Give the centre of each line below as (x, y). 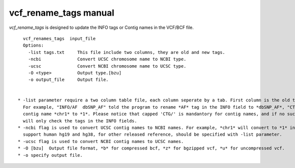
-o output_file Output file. (68, 80)
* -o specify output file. (50, 155)
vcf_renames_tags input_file (59, 38)
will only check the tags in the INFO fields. (80, 121)
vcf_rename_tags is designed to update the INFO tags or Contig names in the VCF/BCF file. (101, 27)
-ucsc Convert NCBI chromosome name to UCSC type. (107, 66)
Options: (33, 46)
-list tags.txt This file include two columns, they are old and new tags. (127, 52)
